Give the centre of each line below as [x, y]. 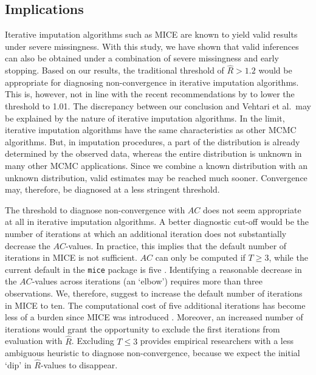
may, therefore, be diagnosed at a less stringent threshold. [112, 189]
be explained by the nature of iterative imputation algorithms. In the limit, [145, 118]
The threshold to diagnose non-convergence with [95, 209]
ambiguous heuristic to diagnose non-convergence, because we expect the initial [153, 353]
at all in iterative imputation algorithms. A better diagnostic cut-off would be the [157, 222]
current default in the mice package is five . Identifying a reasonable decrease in [153, 269]
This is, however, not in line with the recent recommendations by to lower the [150, 94]
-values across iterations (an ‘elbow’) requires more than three [147, 281]
